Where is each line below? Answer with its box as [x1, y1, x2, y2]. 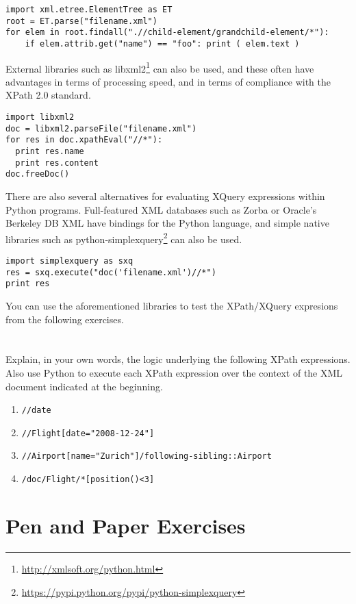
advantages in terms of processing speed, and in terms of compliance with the [5, 74, 331, 88]
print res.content [15, 158, 99, 168]
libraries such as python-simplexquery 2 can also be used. [5, 229, 242, 246]
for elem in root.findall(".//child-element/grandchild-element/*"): [5, 27, 329, 38]
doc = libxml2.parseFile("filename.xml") [5, 123, 197, 134]
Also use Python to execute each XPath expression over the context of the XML [5, 365, 343, 379]
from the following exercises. [5, 312, 124, 326]
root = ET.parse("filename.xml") [5, 16, 157, 26]
